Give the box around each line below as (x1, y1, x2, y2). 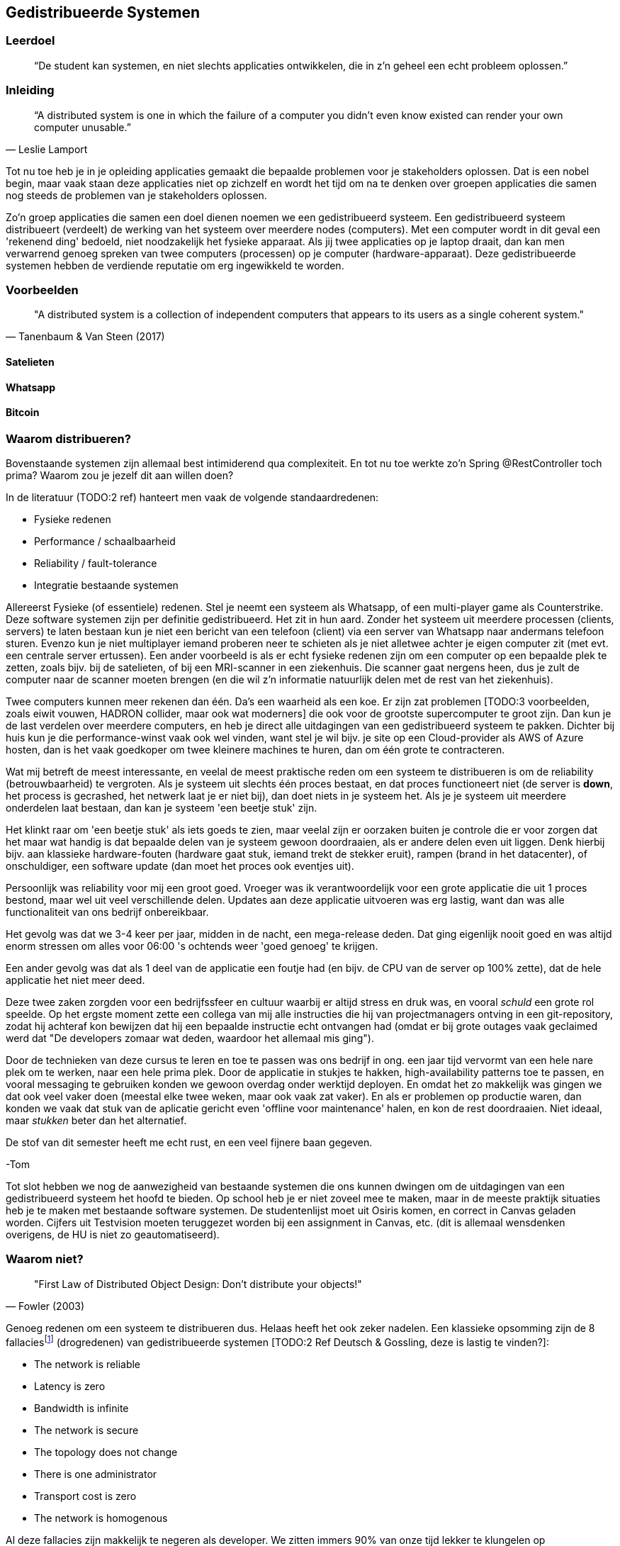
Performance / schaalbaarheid (34, 535, 176, 548)
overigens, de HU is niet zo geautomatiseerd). (6, 1228, 220, 1241)
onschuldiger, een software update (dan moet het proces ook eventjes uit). (6, 860, 354, 873)
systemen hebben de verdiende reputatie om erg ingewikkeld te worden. (6, 259, 344, 271)
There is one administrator (34, 1467, 157, 1480)
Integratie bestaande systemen (34, 579, 179, 592)
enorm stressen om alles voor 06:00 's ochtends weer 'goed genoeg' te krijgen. (6, 940, 378, 953)
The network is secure (34, 1423, 139, 1436)
